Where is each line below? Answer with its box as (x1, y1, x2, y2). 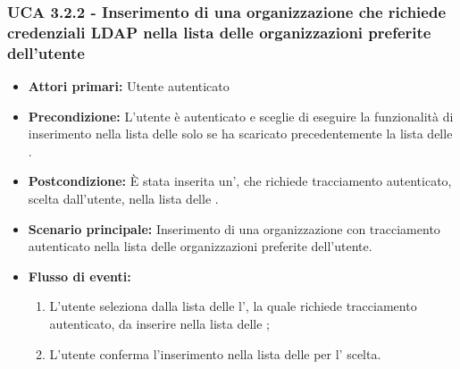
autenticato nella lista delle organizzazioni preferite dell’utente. (28, 237, 372, 256)
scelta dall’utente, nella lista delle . (28, 189, 219, 208)
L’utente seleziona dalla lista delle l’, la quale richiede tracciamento (49, 297, 417, 315)
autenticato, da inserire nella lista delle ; (49, 314, 270, 332)
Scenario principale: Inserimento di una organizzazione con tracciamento (28, 219, 440, 238)
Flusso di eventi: (28, 266, 131, 285)
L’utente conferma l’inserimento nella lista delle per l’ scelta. (49, 344, 381, 363)
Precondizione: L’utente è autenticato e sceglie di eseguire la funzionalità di (28, 106, 454, 125)
